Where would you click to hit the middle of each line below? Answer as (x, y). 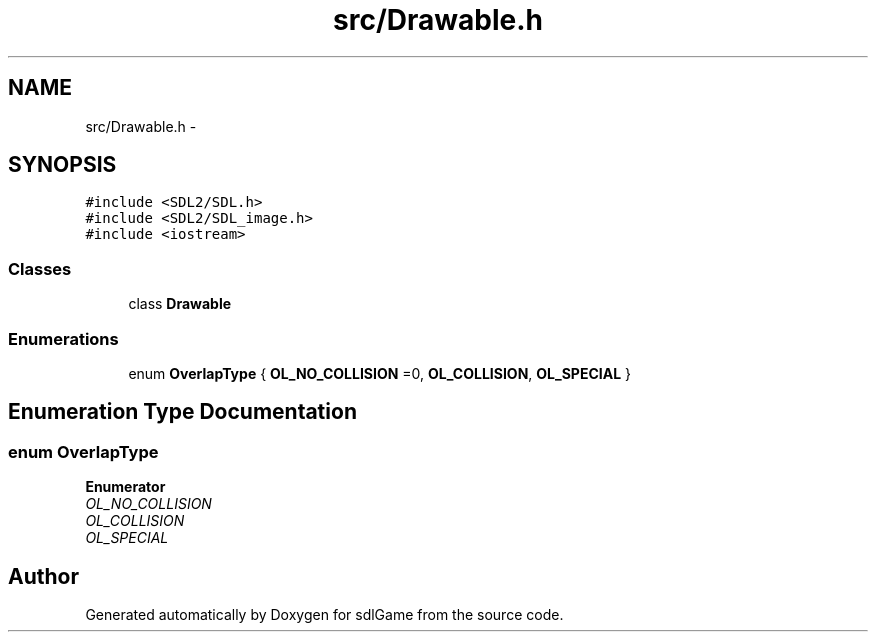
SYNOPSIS (62, 165)
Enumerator (125, 487)
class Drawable (180, 304)
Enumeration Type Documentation (182, 412)
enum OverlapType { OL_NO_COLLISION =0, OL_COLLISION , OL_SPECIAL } (379, 373)
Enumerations (63, 338)
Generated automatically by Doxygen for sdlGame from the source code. (324, 614)
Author (43, 576)
